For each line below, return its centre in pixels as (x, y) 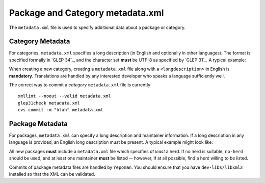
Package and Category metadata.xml (86, 13)
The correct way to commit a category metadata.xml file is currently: (80, 85)
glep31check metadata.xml (49, 103)
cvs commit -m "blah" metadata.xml (61, 110)
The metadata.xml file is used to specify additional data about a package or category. (97, 27)
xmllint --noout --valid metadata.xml (65, 96)
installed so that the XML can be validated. (52, 174)
